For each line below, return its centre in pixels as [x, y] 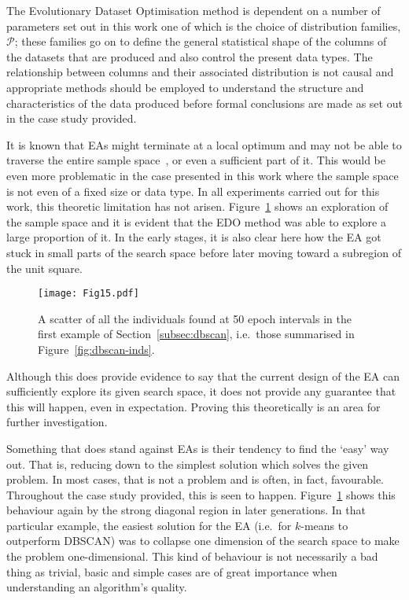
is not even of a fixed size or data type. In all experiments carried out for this [193, 191]
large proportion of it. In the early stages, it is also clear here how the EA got [194, 237]
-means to [324, 525]
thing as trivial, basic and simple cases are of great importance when [172, 571]
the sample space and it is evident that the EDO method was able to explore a [196, 221]
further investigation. [57, 422]
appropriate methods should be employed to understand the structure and [185, 87]
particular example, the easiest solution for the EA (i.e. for [149, 525]
